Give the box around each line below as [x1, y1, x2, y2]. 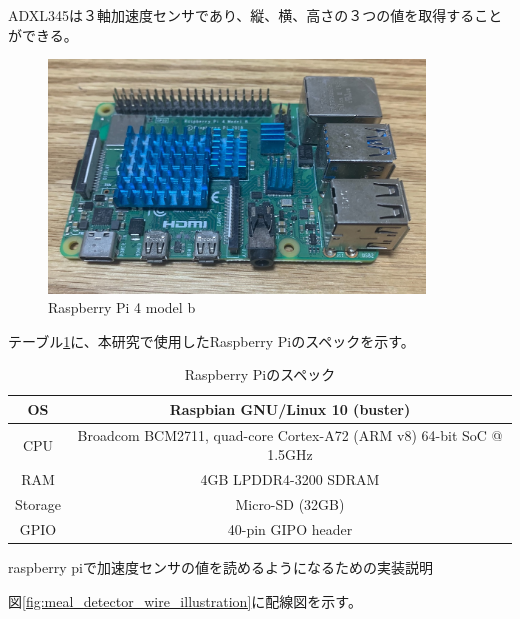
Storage [15, 494, 61, 515]
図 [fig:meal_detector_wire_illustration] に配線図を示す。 [8, 590, 362, 611]
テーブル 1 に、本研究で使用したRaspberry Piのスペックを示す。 [8, 330, 415, 351]
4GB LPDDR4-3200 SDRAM [200, 469, 380, 490]
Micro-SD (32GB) [235, 494, 345, 515]
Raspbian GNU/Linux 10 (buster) [169, 398, 411, 419]
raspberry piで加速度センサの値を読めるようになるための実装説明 [8, 556, 433, 577]
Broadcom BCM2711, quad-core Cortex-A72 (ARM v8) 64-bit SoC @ [77, 424, 503, 445]
